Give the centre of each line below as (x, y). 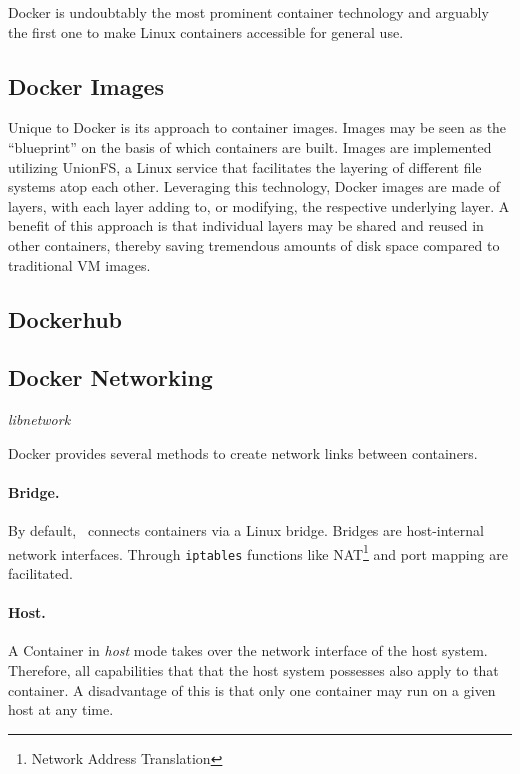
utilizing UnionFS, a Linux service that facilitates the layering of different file (245, 166)
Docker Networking (110, 377)
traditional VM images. (79, 264)
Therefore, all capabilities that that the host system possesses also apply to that (253, 670)
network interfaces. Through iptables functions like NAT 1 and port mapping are (258, 552)
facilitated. (40, 573)
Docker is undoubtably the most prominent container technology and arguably (248, 12)
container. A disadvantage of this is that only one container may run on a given (252, 689)
